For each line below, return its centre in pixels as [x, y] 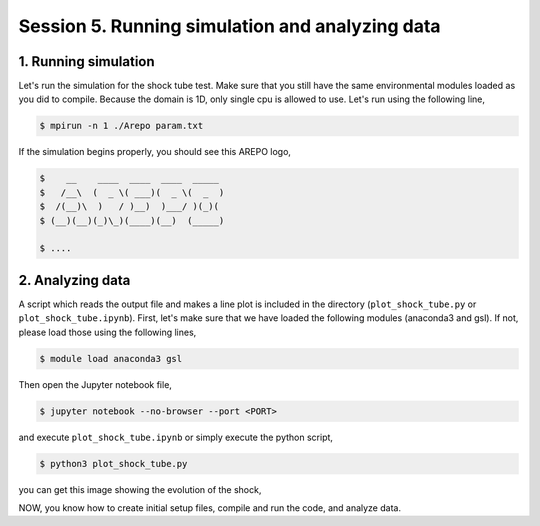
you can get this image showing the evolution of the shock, [140, 489]
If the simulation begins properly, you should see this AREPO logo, [155, 152]
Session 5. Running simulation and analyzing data [229, 26]
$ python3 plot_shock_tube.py [113, 463]
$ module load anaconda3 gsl [111, 358]
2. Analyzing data [74, 280]
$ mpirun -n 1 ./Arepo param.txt [121, 126]
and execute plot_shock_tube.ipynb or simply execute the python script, [176, 437]
